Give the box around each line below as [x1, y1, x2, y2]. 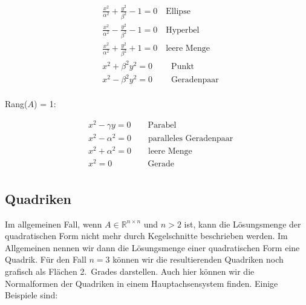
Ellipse [166, 7, 190, 16]
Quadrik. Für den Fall [5, 253, 86, 266]
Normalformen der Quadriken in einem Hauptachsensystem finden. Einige [5, 277, 278, 289]
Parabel [148, 121, 177, 130]
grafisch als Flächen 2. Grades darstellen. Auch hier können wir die [5, 265, 255, 278]
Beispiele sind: [5, 289, 58, 301]
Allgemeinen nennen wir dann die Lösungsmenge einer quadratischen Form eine [5, 241, 300, 254]
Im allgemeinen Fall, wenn [5, 217, 102, 230]
